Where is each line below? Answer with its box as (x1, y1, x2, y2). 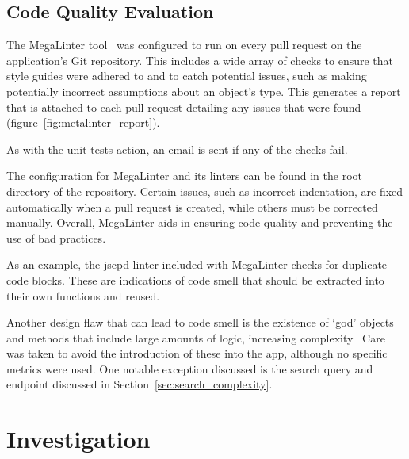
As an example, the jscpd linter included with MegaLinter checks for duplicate (6, 256, 388, 273)
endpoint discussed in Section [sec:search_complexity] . (6, 376, 273, 392)
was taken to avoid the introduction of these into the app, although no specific (6, 345, 388, 361)
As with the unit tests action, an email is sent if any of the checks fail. (6, 140, 348, 157)
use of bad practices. (6, 229, 106, 246)
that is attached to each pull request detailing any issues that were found (6, 98, 361, 115)
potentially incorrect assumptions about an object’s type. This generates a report (6, 82, 401, 99)
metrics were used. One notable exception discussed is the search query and (6, 360, 373, 377)
